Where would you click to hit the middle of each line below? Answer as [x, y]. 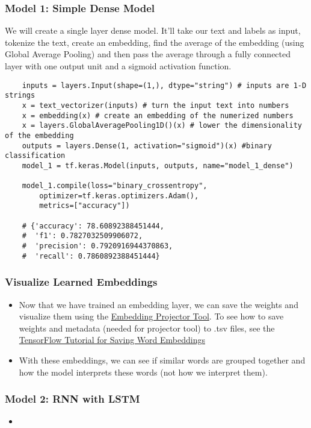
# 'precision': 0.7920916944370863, [97, 246]
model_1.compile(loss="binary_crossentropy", [115, 186]
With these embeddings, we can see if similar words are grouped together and [162, 360]
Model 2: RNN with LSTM [72, 399]
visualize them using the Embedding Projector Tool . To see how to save [151, 316]
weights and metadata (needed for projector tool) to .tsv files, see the [147, 328]
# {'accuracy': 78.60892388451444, [93, 226]
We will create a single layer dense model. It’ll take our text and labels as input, [153, 30]
